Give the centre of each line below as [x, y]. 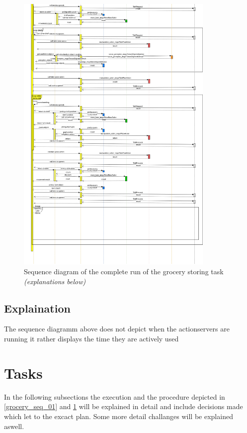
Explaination [37, 308]
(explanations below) [55, 281]
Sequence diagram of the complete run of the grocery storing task [124, 271]
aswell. [14, 426]
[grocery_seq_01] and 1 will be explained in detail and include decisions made [123, 406]
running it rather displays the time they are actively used [91, 339]
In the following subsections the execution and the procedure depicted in [115, 396]
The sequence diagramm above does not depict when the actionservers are [117, 329]
